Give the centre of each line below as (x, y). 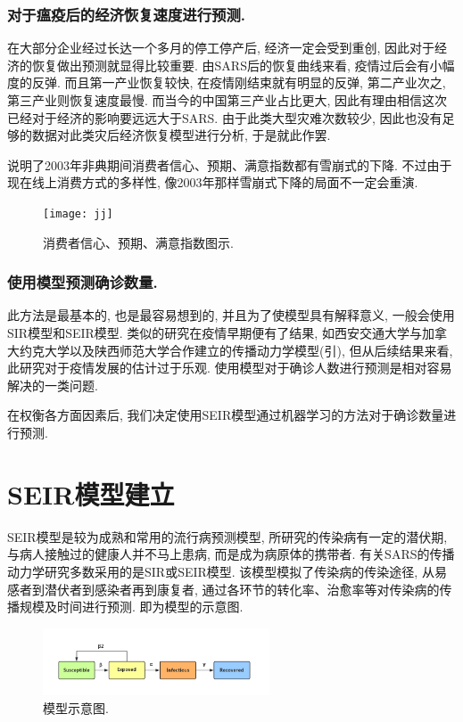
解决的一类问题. (53, 385)
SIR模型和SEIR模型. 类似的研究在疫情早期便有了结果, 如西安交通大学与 (215, 333)
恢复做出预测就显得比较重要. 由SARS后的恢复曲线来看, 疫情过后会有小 (237, 65)
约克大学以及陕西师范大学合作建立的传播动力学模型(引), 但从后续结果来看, (236, 350)
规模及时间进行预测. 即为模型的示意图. (131, 607)
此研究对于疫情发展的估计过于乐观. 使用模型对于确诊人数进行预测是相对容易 (230, 368)
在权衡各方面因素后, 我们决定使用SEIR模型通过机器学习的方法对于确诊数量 (226, 415)
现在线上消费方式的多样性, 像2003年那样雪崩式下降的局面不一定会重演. (213, 182)
